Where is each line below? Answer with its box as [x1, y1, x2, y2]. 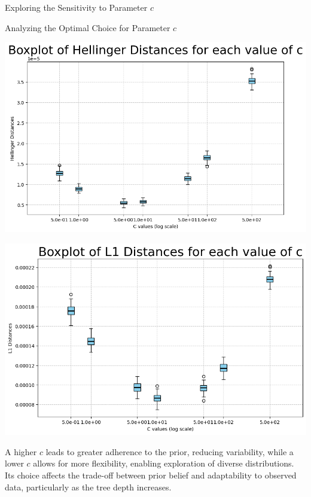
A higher [5, 445, 37, 458]
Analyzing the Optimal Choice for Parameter [5, 21, 170, 33]
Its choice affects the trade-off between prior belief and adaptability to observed [5, 469, 297, 481]
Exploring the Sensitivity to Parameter [5, 1, 148, 13]
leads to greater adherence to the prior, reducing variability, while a [45, 445, 294, 458]
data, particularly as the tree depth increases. [5, 480, 172, 493]
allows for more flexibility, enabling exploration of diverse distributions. [33, 457, 294, 469]
